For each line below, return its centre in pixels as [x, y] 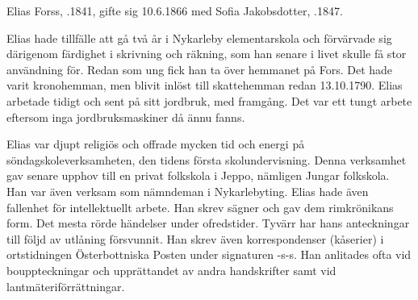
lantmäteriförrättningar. [66, 286]
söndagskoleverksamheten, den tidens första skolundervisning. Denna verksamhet [207, 159]
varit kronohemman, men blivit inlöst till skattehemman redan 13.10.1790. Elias [205, 85]
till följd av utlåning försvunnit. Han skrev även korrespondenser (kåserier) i [195, 238]
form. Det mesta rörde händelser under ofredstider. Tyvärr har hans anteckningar [208, 223]
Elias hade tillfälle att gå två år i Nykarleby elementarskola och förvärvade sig [199, 37]
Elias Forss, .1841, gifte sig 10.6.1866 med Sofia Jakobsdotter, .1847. [175, 10]
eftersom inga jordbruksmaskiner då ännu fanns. [126, 117]
